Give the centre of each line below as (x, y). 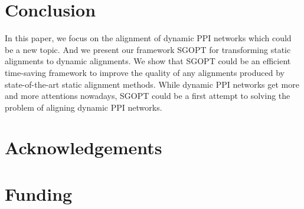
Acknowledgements (84, 147)
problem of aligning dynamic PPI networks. (84, 107)
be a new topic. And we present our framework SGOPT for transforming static (148, 49)
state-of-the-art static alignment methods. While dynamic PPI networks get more (152, 84)
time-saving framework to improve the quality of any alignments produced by (145, 72)
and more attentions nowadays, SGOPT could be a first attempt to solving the (148, 96)
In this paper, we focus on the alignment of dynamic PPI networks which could (148, 38)
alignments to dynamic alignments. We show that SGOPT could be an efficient (148, 61)
